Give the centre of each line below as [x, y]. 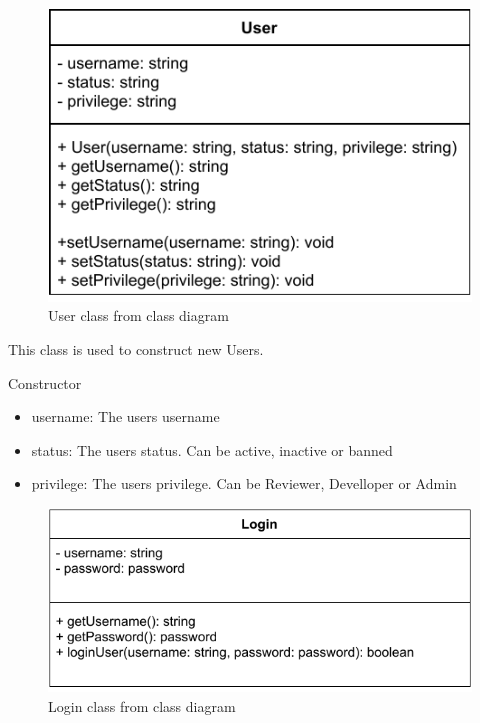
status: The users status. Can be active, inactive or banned [212, 449]
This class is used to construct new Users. [136, 349]
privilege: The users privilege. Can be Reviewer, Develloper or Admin [244, 483]
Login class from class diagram [142, 705]
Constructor [45, 382]
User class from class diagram [138, 315]
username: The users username [125, 416]
